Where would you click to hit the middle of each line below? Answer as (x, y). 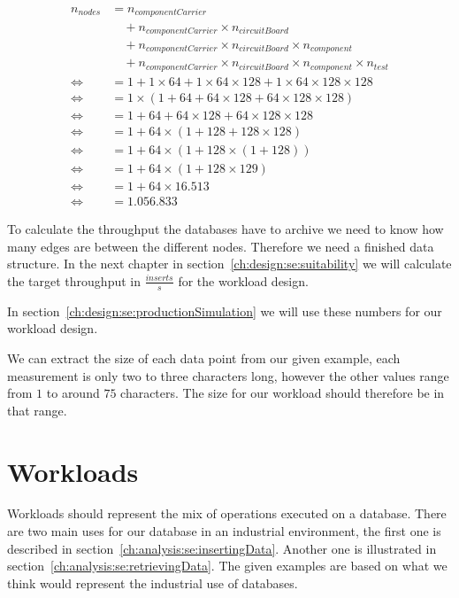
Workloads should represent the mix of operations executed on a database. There (227, 513)
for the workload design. (243, 280)
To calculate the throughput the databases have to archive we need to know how (226, 229)
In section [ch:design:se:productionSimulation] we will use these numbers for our (225, 311)
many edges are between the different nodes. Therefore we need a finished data (221, 246)
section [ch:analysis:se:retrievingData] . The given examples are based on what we (227, 566)
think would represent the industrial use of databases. (153, 582)
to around (73, 393)
